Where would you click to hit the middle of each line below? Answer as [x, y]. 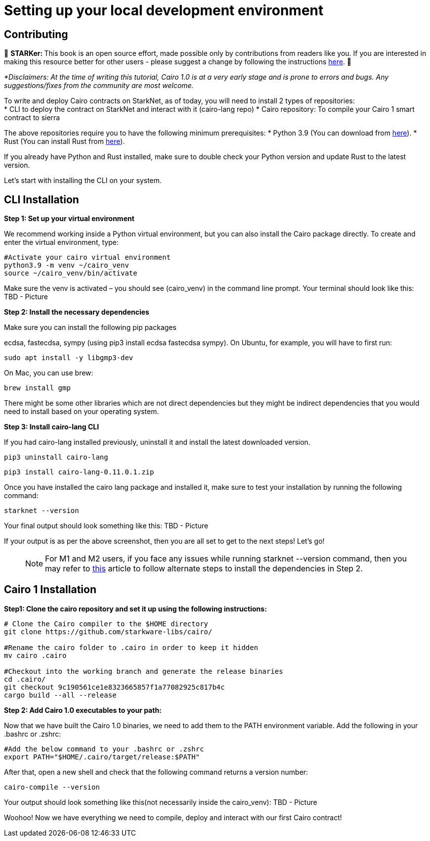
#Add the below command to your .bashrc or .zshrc [104, 749]
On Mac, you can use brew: [49, 373]
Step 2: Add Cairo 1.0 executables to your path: [83, 710]
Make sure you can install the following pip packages [90, 327]
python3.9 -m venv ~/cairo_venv [66, 265]
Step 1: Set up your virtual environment [69, 219]
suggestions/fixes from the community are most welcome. [99, 86]
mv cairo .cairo [35, 655]
